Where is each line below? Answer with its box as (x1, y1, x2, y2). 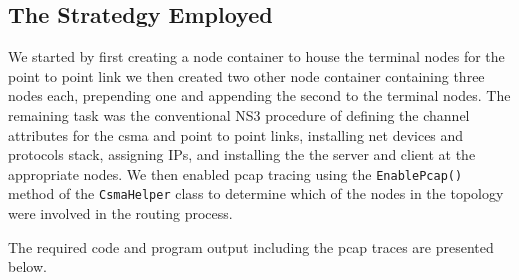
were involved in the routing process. (8, 203, 233, 224)
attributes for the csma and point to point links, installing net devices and (8, 124, 464, 145)
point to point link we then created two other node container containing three (8, 65, 485, 86)
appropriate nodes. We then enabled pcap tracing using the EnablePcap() (8, 163, 463, 184)
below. (8, 256, 47, 277)
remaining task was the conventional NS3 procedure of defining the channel (8, 104, 470, 125)
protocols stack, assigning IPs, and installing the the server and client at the (8, 144, 476, 165)
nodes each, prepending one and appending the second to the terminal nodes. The (8, 85, 511, 106)
